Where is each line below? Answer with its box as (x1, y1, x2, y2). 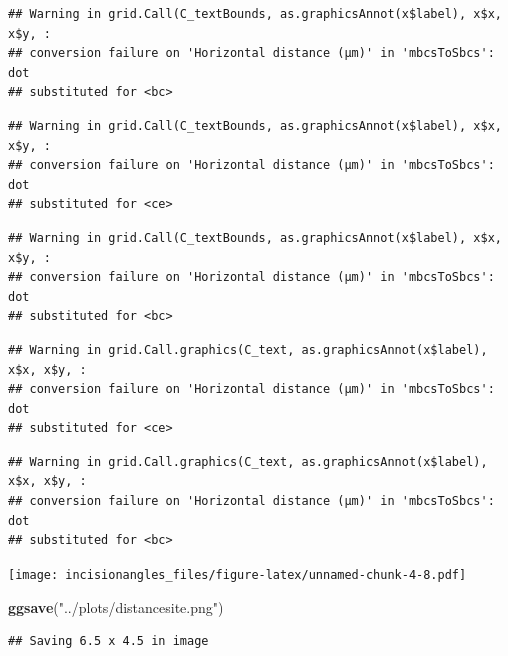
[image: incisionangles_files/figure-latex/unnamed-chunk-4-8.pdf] (8, 567, 467, 582)
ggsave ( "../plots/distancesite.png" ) (8, 596, 224, 617)
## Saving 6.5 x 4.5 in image (8, 634, 209, 649)
